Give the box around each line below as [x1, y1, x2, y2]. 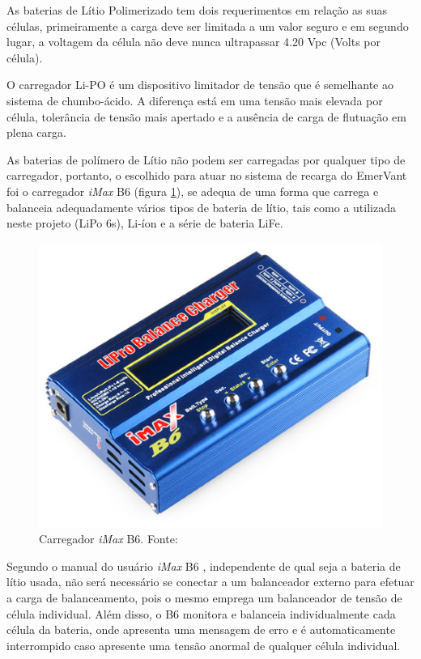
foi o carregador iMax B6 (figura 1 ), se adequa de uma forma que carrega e [6, 182, 379, 199]
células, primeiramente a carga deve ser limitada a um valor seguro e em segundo [6, 17, 409, 34]
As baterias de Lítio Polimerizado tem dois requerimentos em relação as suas [6, 2, 388, 18]
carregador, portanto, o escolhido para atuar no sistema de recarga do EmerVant [6, 167, 407, 184]
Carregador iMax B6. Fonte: [39, 530, 178, 547]
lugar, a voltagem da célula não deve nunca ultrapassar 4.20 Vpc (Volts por [6, 33, 381, 50]
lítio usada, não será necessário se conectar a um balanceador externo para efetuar [6, 573, 415, 590]
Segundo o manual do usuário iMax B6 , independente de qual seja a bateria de [6, 557, 401, 574]
